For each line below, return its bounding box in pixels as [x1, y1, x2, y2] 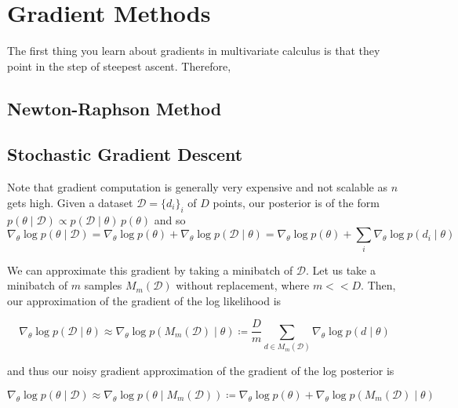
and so [154, 211, 186, 228]
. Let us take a [306, 261, 376, 278]
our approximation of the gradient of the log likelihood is [7, 292, 282, 308]
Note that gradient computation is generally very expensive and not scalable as [7, 179, 387, 195]
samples [84, 277, 122, 293]
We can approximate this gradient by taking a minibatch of [7, 261, 293, 278]
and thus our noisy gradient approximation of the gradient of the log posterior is [7, 362, 394, 379]
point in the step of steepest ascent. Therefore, [7, 57, 231, 74]
